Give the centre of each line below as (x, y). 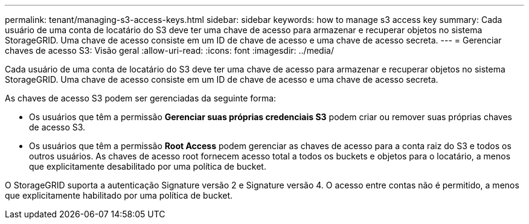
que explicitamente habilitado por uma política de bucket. (119, 195)
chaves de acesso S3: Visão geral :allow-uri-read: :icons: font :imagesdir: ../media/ (169, 50)
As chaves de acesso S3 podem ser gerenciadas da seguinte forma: (141, 98)
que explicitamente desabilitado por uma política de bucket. (148, 166)
